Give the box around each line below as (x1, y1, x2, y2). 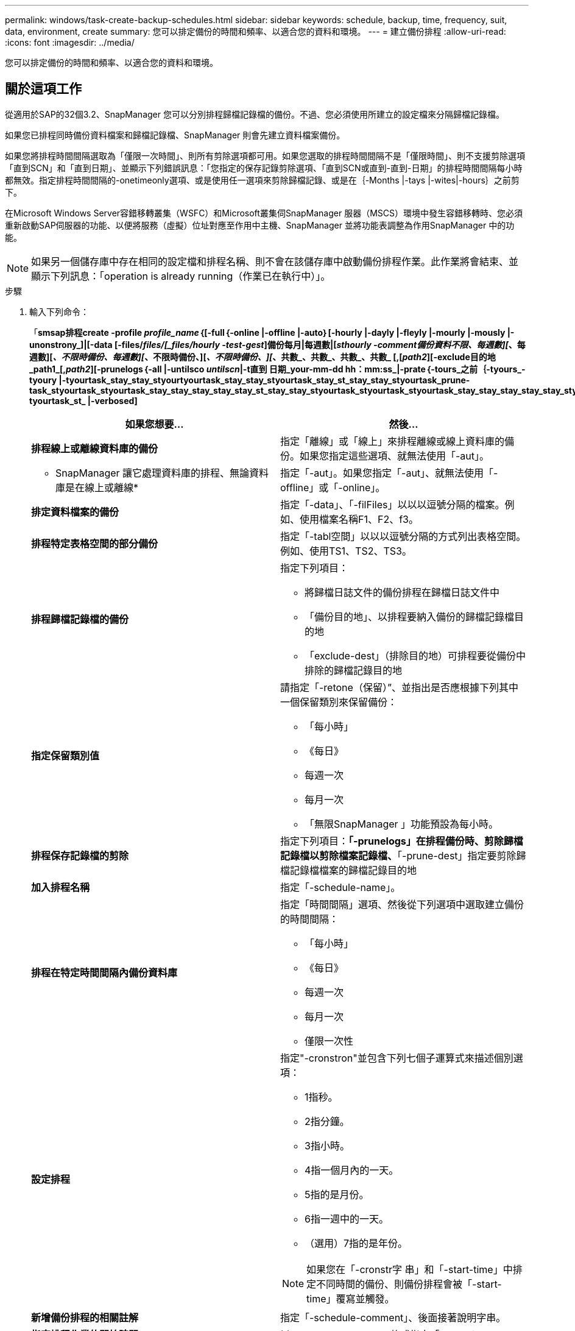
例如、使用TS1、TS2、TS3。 (280, 544, 412, 557)
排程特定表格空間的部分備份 (31, 537, 158, 550)
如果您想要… (125, 417, 184, 430)
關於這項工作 (5, 81, 82, 97)
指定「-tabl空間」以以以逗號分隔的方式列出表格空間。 (280, 530, 526, 542)
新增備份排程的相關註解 (31, 1311, 139, 1324)
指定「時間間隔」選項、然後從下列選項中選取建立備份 (280, 898, 524, 910)
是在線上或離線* (65, 481, 139, 494)
